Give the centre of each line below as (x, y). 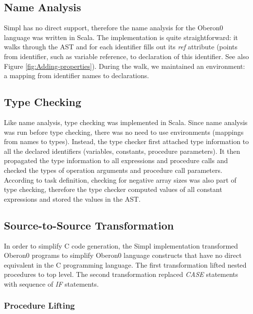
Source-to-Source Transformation (89, 225)
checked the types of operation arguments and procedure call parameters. (113, 170)
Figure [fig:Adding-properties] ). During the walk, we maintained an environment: (125, 66)
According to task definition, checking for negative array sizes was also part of (120, 179)
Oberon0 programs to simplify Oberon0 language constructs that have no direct (123, 255)
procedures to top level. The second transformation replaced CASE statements (121, 274)
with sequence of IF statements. (51, 283)
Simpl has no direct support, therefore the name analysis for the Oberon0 (114, 28)
